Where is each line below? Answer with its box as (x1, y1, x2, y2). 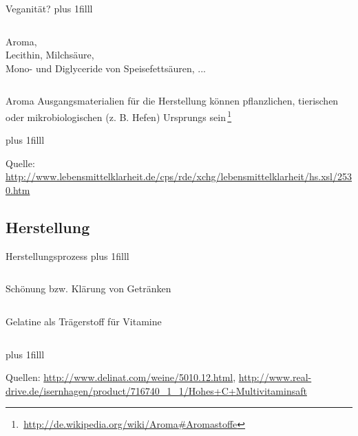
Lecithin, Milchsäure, (6, 47, 94, 62)
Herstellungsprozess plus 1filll (6, 248, 129, 263)
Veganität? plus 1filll (6, 1, 93, 15)
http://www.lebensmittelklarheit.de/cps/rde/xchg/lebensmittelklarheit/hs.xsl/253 (6, 169, 352, 184)
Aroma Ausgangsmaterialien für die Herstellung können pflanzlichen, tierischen (6, 94, 339, 108)
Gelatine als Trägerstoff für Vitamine (6, 314, 162, 328)
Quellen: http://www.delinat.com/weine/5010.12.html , (6, 370, 236, 384)
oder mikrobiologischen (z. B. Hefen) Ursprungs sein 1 (6, 107, 232, 124)
